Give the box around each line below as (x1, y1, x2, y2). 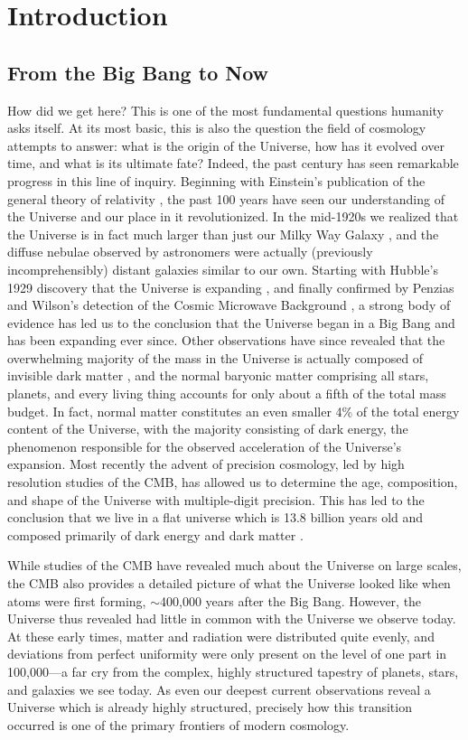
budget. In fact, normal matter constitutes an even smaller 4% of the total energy (7, 401, 460, 420)
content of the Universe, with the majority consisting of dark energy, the (7, 419, 408, 438)
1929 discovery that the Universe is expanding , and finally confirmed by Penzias (7, 277, 454, 296)
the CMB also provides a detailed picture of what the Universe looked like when (7, 574, 451, 593)
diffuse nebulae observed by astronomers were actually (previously (7, 242, 373, 261)
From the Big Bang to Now (7, 58, 269, 86)
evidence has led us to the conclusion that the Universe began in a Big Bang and (7, 313, 455, 332)
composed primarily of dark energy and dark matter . (7, 525, 304, 544)
